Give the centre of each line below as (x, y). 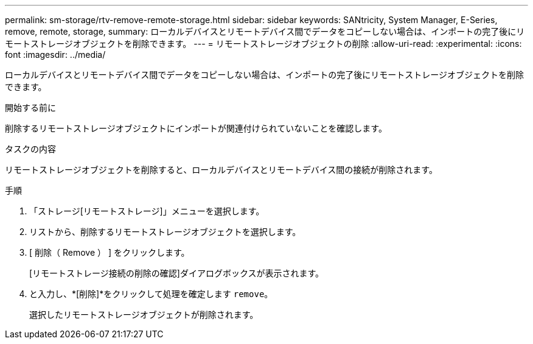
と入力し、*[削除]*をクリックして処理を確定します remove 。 (151, 294)
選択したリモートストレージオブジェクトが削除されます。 (144, 314)
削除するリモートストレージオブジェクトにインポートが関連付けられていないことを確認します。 (196, 128)
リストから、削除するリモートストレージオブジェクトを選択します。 (165, 232)
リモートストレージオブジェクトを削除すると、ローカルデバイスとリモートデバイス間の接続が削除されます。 (221, 170)
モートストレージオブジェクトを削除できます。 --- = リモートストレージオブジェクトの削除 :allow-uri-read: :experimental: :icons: (263, 44)
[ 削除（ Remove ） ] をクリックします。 (110, 252)
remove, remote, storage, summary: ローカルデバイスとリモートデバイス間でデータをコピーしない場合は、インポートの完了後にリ (265, 31)
